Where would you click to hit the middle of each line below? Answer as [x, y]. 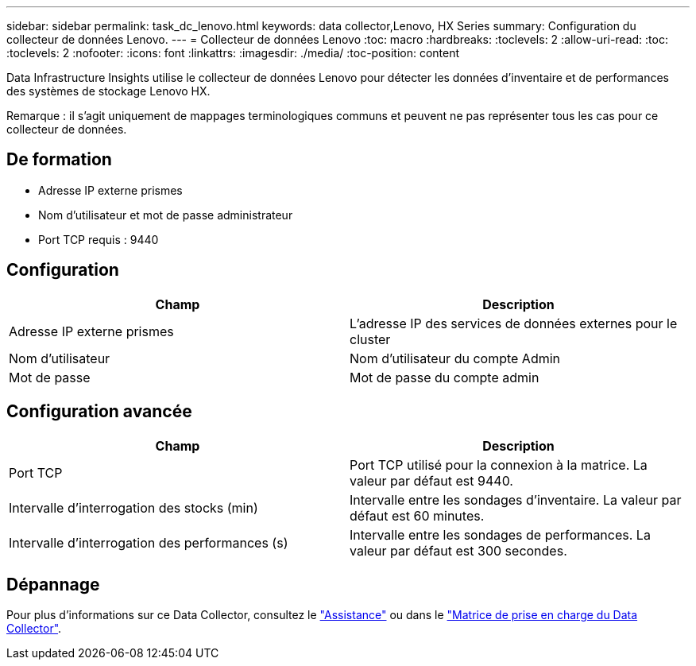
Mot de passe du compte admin [445, 377]
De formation [59, 160]
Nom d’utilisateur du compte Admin [455, 358]
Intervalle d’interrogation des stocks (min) [133, 507]
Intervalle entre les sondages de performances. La [500, 534]
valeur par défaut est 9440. [431, 480]
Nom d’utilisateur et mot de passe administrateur [166, 215]
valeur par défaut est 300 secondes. [458, 550]
